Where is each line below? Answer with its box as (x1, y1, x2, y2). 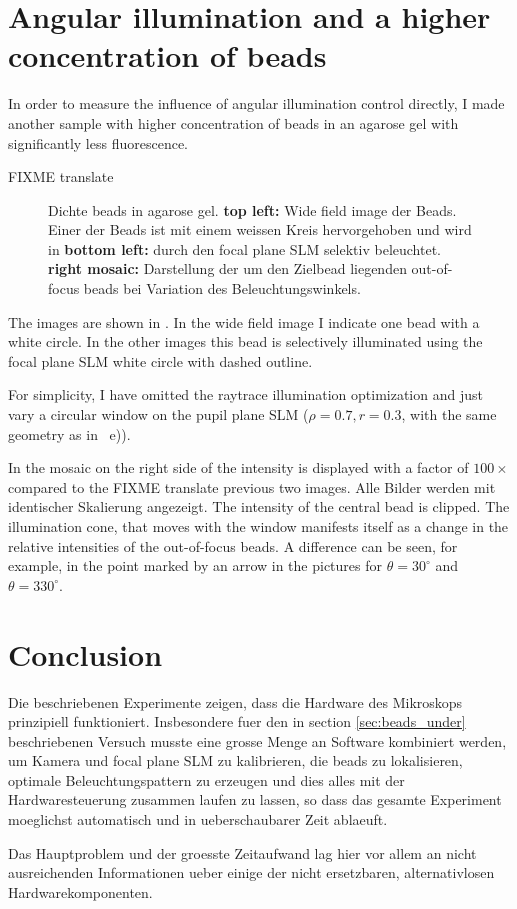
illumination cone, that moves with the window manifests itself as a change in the (8, 516, 509, 536)
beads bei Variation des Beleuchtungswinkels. (83, 278, 361, 299)
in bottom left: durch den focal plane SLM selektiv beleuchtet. (48, 238, 441, 259)
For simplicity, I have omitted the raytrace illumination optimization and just (8, 384, 483, 405)
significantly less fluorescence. (8, 132, 188, 153)
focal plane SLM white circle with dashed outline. (8, 350, 313, 371)
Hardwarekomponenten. (8, 881, 153, 902)
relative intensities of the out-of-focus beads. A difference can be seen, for (8, 535, 458, 556)
